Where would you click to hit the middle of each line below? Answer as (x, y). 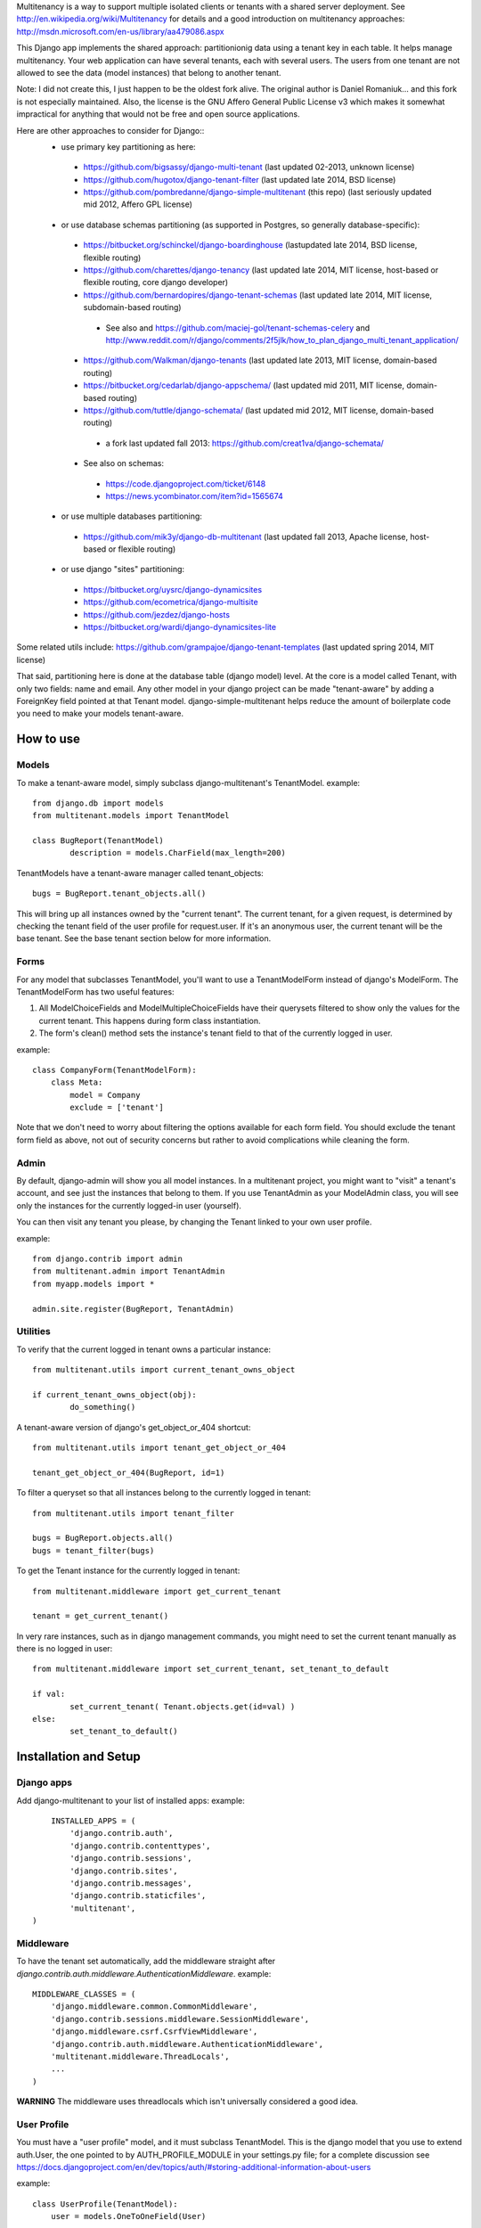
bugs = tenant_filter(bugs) (94, 1550)
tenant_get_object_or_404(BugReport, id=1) (129, 1472)
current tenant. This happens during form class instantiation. (150, 1020)
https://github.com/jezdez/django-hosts (157, 614)
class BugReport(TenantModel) (98, 841)
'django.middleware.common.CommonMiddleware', (154, 2007)
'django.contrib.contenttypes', (140, 1846)
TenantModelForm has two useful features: (95, 991)
